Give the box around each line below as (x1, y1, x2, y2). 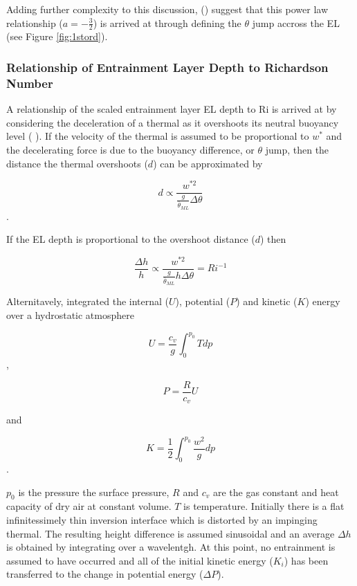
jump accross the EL (252, 15, 340, 30)
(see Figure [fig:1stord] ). (6, 29, 108, 44)
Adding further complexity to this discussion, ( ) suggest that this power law (6, 2, 329, 16)
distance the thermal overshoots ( (6, 156, 148, 170)
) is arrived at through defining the (93, 15, 241, 30)
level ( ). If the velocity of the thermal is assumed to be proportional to (6, 129, 309, 143)
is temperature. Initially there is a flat (183, 499, 345, 513)
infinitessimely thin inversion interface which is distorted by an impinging (6, 512, 318, 527)
